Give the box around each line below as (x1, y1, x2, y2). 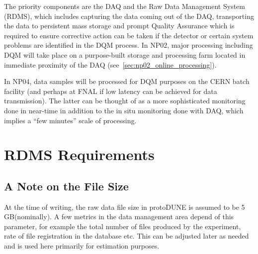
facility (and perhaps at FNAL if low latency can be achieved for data (4, 85, 217, 96)
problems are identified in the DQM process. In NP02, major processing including (4, 40, 253, 50)
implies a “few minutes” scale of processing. (4, 115, 137, 125)
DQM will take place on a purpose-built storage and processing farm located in (4, 49, 246, 60)
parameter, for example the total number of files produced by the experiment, (4, 221, 241, 231)
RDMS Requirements (4, 144, 155, 165)
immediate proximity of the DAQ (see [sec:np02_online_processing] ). (4, 59, 217, 70)
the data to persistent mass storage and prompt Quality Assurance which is (4, 20, 235, 31)
